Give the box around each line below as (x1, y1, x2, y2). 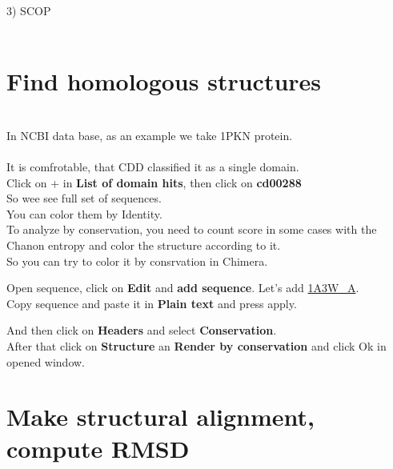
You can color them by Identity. (6, 205, 162, 222)
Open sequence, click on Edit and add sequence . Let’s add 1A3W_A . (6, 279, 359, 296)
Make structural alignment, (6, 400, 315, 433)
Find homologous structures (6, 65, 322, 98)
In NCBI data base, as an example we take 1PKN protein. (6, 126, 293, 143)
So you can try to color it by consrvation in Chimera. (6, 252, 268, 269)
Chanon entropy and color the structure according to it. (6, 237, 281, 254)
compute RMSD (6, 431, 190, 464)
